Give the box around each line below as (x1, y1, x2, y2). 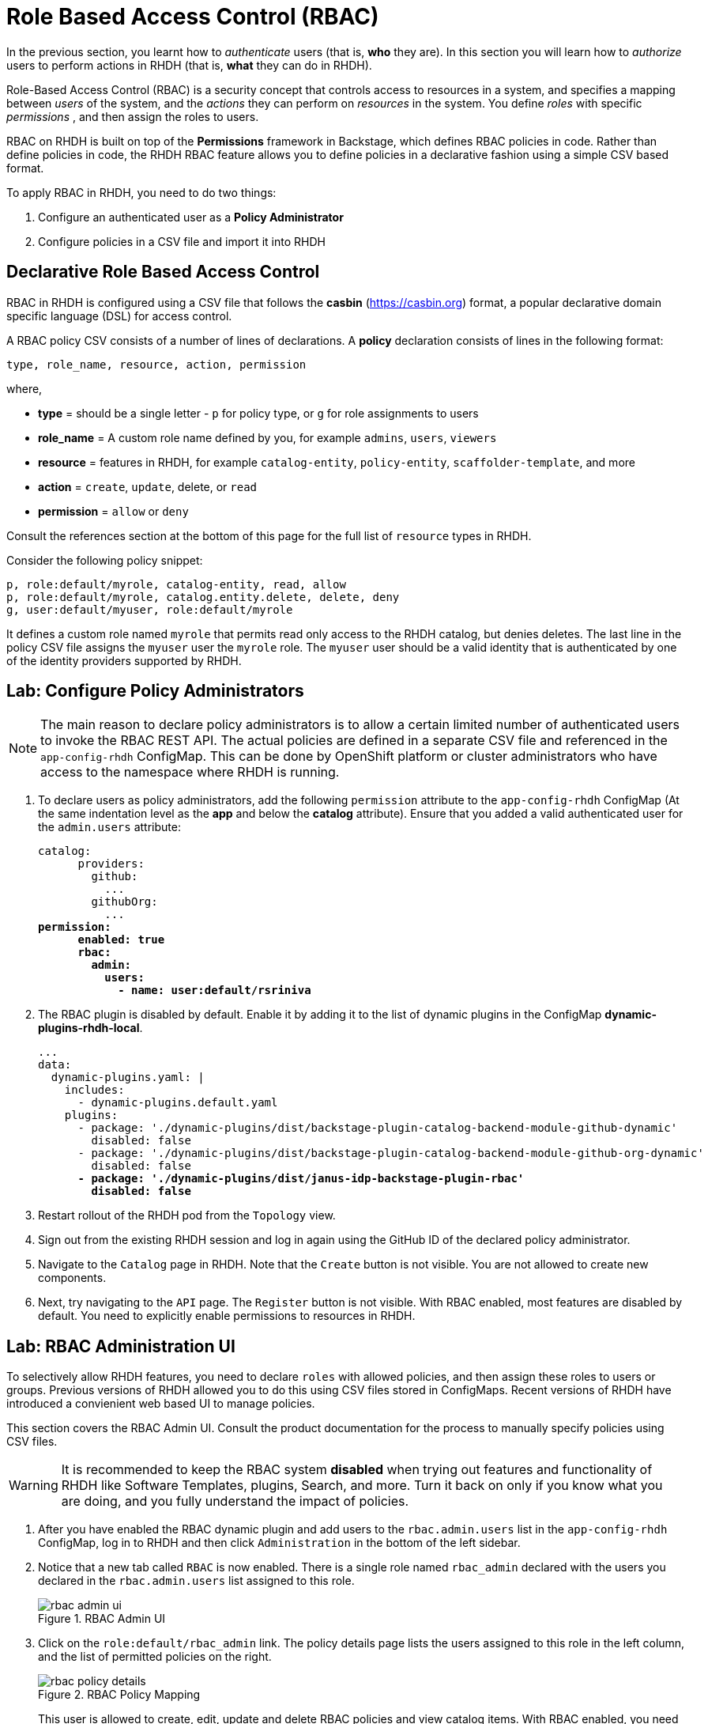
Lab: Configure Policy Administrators (6, 681, 304, 701)
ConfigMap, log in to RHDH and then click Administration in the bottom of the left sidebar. (38, 1536, 521, 1550)
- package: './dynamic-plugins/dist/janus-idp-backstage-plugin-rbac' (77, 1172, 525, 1185)
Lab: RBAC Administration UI (6, 1336, 235, 1356)
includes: (64, 1083, 125, 1097)
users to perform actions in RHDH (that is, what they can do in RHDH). (6, 58, 372, 72)
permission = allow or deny (38, 504, 189, 518)
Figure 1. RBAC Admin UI (38, 1612, 166, 1626)
